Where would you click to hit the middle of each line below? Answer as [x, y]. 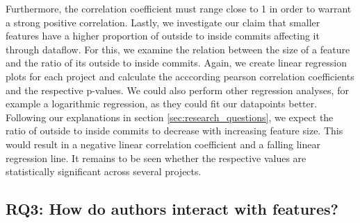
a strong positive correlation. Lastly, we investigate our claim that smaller [163, 22]
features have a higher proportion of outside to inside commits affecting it [163, 36]
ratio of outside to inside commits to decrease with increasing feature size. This [174, 131]
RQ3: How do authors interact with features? [172, 209]
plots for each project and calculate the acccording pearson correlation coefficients [180, 76]
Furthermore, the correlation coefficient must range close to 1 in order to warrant [179, 8]
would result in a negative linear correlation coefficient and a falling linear [163, 144]
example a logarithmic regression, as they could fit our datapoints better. [162, 104]
